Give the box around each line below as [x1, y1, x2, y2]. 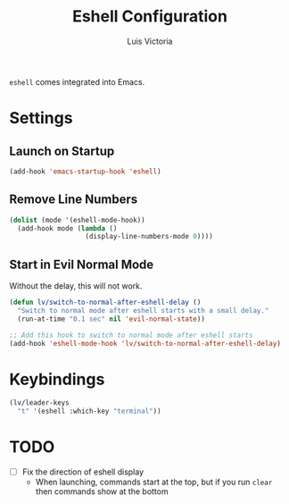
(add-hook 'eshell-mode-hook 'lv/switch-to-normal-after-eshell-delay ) [9, 339, 281, 348]
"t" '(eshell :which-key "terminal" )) [17, 407, 162, 416]
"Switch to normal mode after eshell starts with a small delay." [17, 306, 269, 315]
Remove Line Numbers [9, 192, 138, 207]
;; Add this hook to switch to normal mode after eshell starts [9, 331, 253, 340]
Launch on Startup [9, 143, 115, 158]
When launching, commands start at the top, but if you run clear [35, 476, 273, 488]
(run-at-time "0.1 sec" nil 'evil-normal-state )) [17, 315, 205, 323]
